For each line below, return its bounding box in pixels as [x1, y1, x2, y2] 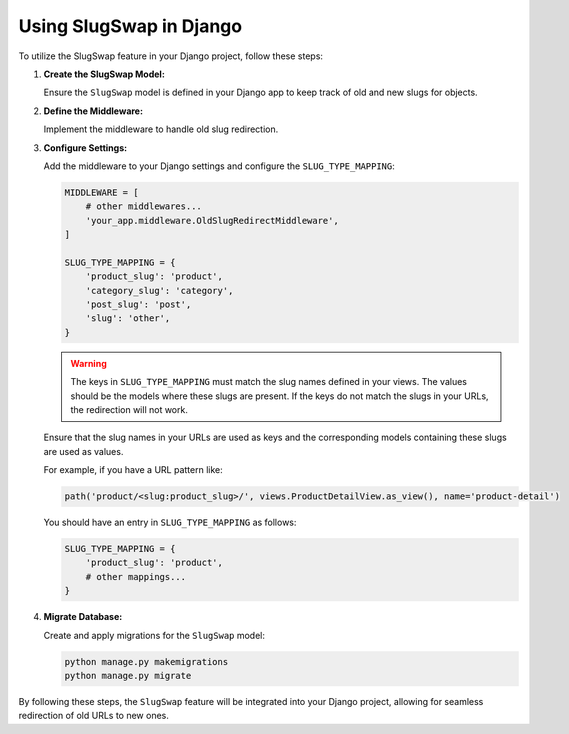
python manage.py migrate [64, 670, 192, 681]
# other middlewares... [85, 201, 202, 212]
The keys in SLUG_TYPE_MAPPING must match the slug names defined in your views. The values [70, 376, 467, 388]
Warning [70, 357, 107, 369]
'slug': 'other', [85, 313, 171, 324]
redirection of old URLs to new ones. [18, 710, 170, 722]
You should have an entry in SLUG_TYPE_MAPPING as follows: [43, 516, 297, 529]
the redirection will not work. [70, 403, 189, 415]
